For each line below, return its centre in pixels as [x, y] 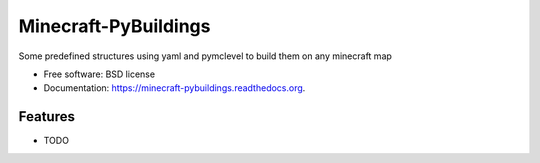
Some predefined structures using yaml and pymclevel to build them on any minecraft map [205, 56]
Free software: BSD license [99, 74]
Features [46, 116]
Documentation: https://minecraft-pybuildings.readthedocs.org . [174, 88]
